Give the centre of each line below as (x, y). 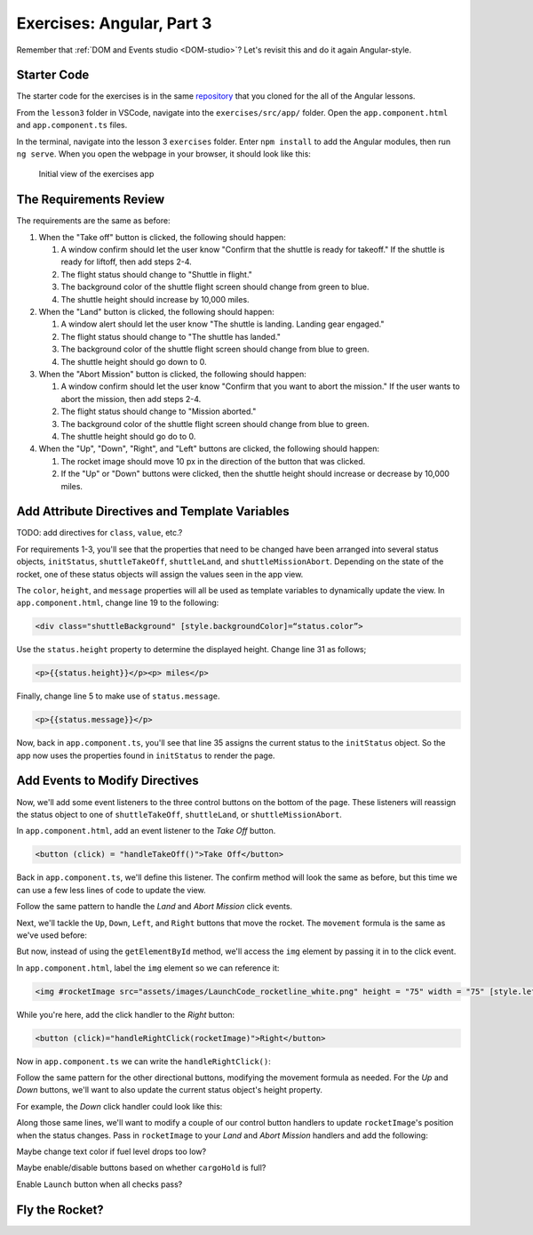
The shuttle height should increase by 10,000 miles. (155, 299)
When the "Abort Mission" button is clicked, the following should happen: (172, 374)
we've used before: (52, 935)
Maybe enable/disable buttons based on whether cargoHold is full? (141, 1168)
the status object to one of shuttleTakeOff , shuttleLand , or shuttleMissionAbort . (179, 814)
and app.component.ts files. (72, 125)
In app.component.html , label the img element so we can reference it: (148, 968)
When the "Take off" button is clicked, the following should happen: (162, 237)
